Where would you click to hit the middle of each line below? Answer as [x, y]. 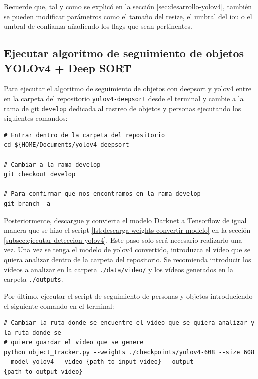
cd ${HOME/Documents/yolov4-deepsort [67, 145]
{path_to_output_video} [43, 372]
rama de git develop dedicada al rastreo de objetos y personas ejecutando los [123, 108]
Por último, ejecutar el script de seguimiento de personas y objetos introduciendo [128, 295]
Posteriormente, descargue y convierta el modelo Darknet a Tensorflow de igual [125, 220]
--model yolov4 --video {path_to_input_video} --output [99, 362]
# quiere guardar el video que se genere [74, 342]
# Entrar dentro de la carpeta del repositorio [85, 135]
